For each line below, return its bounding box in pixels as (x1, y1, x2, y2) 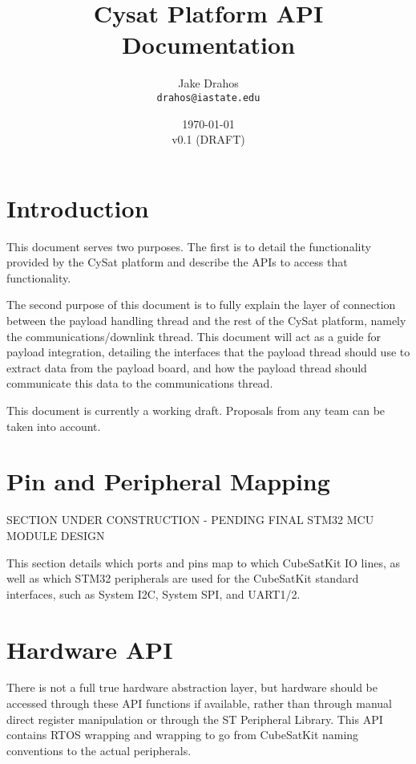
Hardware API (6, 632, 173, 665)
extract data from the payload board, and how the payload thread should (6, 359, 367, 376)
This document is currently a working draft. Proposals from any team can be (6, 402, 386, 419)
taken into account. (6, 417, 101, 434)
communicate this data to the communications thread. (6, 375, 273, 392)
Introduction (6, 191, 149, 224)
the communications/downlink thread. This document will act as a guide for (6, 327, 381, 344)
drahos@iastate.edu (156, 91, 261, 104)
